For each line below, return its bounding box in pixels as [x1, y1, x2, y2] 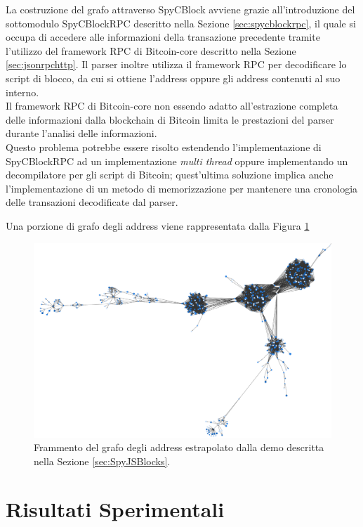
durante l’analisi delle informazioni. [6, 126, 157, 141]
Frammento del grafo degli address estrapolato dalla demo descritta [34, 440, 324, 455]
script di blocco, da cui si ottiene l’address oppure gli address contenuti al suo [6, 70, 341, 85]
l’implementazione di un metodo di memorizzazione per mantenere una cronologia [6, 181, 358, 195]
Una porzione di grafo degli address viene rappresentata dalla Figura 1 [6, 218, 310, 233]
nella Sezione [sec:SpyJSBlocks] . [34, 453, 171, 468]
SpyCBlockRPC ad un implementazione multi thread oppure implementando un [6, 153, 348, 168]
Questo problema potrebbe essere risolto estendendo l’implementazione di [6, 139, 322, 154]
